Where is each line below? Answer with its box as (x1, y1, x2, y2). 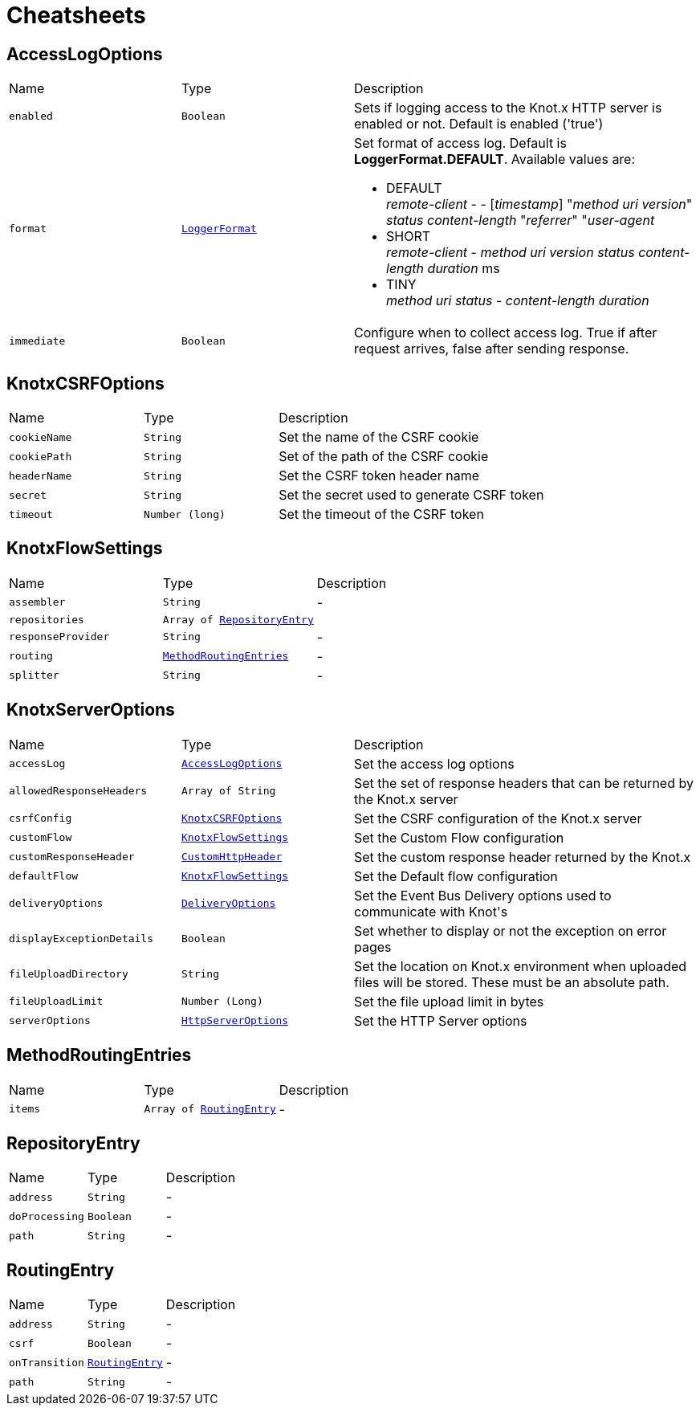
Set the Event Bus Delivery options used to (354, 887, 612, 904)
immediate (9, 334, 66, 347)
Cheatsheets (6, 2, 146, 29)
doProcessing (9, 1210, 84, 1222)
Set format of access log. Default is (354, 135, 567, 152)
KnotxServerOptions (6, 700, 175, 720)
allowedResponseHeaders (9, 785, 148, 798)
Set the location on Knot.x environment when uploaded (354, 957, 687, 974)
